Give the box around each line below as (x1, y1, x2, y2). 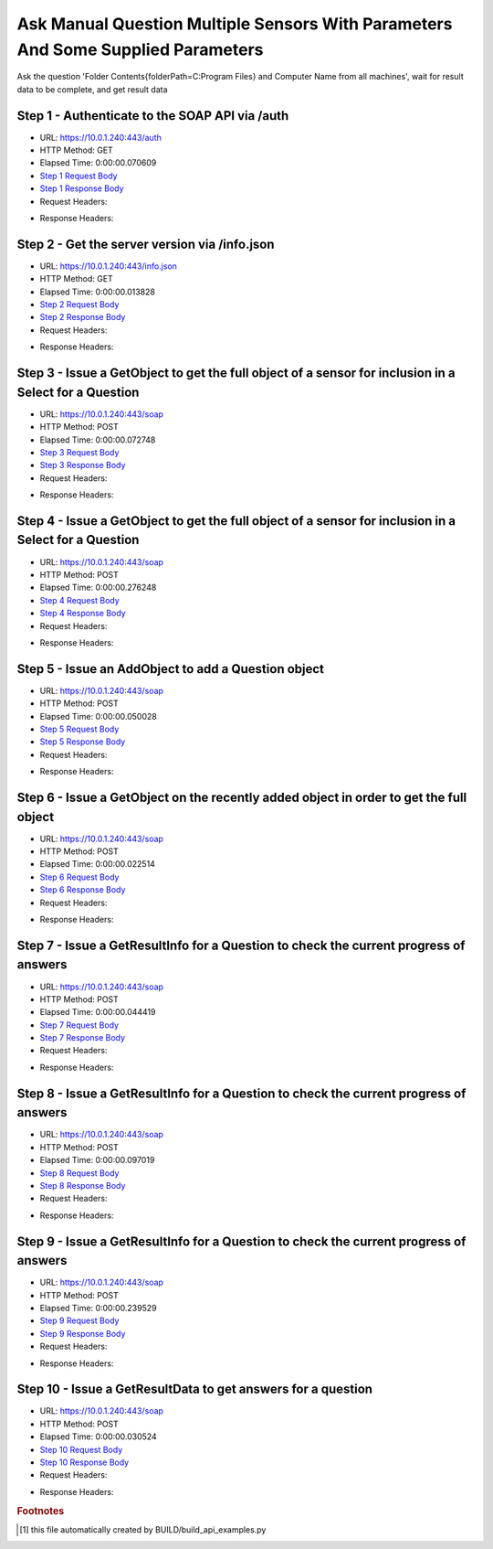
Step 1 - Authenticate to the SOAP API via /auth (16, 108, 289, 123)
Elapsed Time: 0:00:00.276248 (39, 582, 157, 593)
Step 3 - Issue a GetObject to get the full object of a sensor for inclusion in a (16, 366, 456, 381)
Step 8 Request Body (39, 1167, 120, 1179)
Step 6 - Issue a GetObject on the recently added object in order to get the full (16, 789, 467, 805)
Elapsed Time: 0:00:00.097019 (39, 1155, 155, 1166)
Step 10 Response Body (39, 1457, 130, 1468)
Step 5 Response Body (39, 736, 126, 747)
